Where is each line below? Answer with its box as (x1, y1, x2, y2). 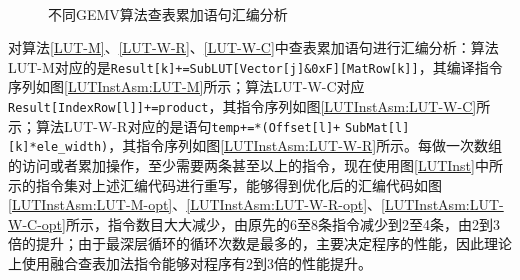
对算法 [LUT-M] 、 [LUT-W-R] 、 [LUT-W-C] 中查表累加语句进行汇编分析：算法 (8, 37, 499, 58)
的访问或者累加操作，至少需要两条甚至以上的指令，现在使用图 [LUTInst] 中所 (8, 155, 503, 175)
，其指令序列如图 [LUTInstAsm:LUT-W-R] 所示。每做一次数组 (108, 135, 503, 156)
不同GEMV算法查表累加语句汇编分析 (48, 3, 288, 24)
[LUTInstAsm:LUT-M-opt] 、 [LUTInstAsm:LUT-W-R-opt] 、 (8, 194, 382, 215)
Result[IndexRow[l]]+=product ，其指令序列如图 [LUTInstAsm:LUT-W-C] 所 (8, 96, 491, 117)
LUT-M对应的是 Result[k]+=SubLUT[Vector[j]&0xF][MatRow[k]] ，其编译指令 (8, 56, 503, 77)
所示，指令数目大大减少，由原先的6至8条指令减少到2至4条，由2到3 (65, 213, 500, 234)
